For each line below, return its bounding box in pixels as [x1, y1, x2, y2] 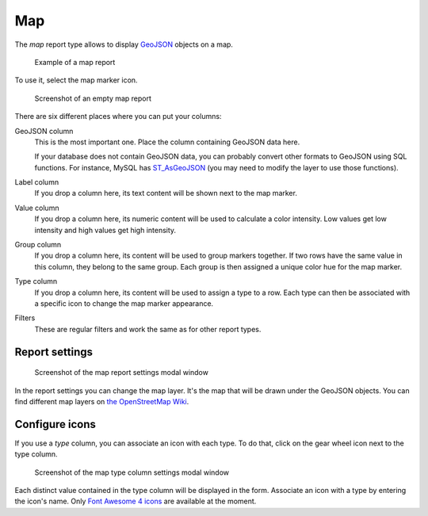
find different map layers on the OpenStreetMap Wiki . [14, 396, 189, 406]
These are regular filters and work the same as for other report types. [34, 324, 262, 334]
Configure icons [14, 417, 97, 431]
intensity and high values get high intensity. [34, 225, 177, 235]
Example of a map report [34, 57, 116, 67]
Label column [14, 178, 59, 187]
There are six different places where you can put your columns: [14, 112, 222, 121]
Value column [14, 203, 59, 212]
